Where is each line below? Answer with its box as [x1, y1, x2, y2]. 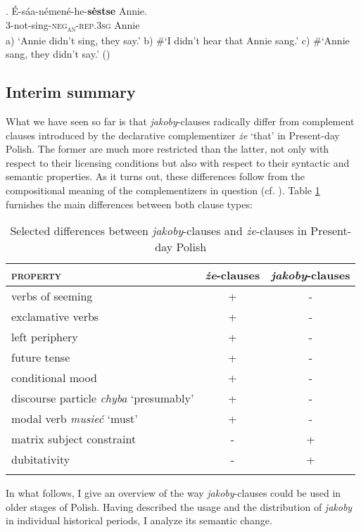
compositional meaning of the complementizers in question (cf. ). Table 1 [6, 183, 320, 198]
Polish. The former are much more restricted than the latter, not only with [6, 141, 329, 156]
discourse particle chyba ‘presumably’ [11, 390, 194, 407]
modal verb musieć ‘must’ [11, 410, 138, 427]
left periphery [11, 329, 78, 346]
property [11, 267, 62, 284]
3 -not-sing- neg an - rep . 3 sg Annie [6, 17, 140, 34]
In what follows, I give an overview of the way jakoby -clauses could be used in [6, 486, 341, 500]
